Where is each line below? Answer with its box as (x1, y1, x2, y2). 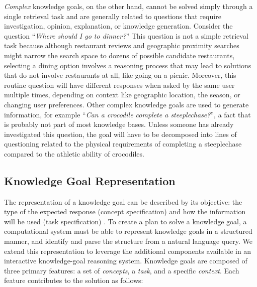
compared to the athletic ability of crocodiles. (4, 148, 144, 159)
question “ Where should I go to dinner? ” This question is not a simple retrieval (4, 30, 248, 41)
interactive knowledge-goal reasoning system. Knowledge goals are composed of (4, 255, 247, 266)
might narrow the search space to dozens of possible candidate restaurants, (4, 50, 235, 60)
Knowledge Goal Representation (4, 173, 176, 188)
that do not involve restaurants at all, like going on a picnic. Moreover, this (4, 70, 236, 80)
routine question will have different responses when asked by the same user (4, 79, 235, 90)
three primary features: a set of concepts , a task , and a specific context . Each (4, 265, 239, 275)
